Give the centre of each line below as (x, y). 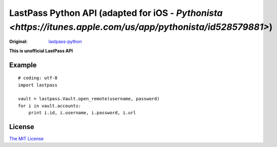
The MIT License (27, 139)
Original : (18, 42)
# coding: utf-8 (38, 78)
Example (23, 65)
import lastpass (38, 85)
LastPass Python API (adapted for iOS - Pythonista (116, 13)
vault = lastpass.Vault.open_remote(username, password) (89, 99)
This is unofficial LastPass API (41, 51)
